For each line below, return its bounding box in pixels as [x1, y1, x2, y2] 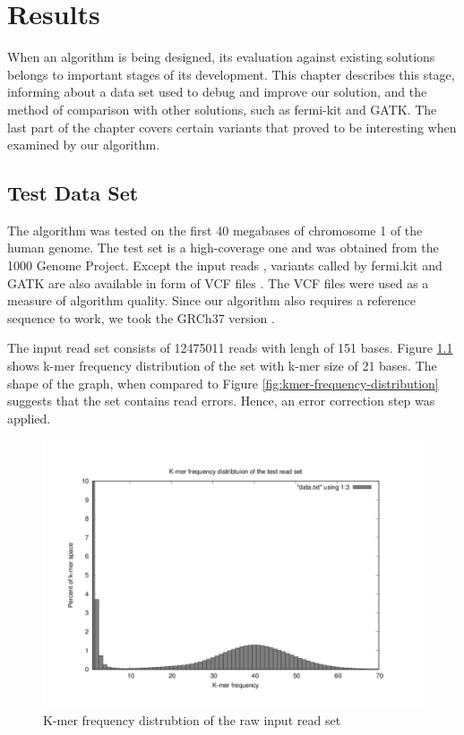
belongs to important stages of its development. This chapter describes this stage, [7, 64, 455, 83]
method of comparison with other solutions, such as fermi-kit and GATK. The [7, 99, 437, 118]
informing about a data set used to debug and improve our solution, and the [7, 82, 427, 101]
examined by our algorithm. [7, 135, 160, 154]
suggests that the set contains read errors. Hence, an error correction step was [7, 391, 435, 410]
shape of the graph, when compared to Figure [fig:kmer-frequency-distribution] [7, 373, 439, 392]
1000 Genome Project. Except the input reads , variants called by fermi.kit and [7, 256, 443, 275]
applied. [7, 408, 51, 427]
